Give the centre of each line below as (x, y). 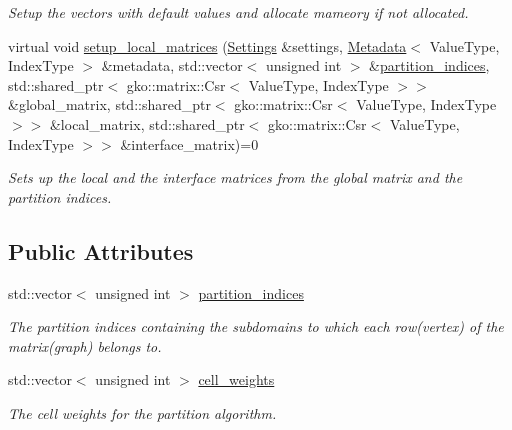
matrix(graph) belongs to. (85, 345)
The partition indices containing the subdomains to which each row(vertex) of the (256, 326)
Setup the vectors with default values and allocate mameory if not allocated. (238, 12)
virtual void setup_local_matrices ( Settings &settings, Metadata (207, 45)
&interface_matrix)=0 (189, 143)
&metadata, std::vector (172, 65)
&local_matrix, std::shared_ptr (147, 123)
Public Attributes (101, 250)
